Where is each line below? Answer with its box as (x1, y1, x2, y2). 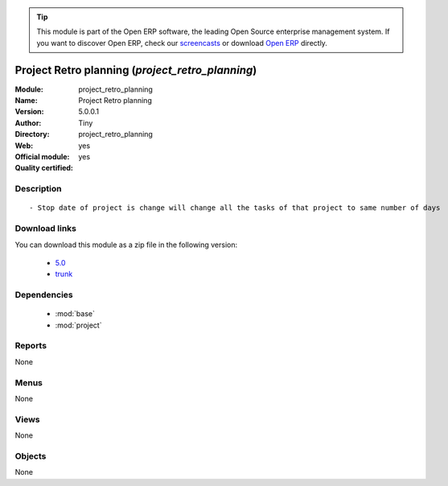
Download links (14, 223, 76, 234)
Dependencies (14, 290, 74, 301)
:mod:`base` (55, 309, 96, 319)
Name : (14, 96, 38, 105)
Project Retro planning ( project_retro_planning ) (14, 63, 257, 76)
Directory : (14, 130, 50, 139)
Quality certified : (14, 163, 74, 173)
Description (14, 183, 62, 195)
